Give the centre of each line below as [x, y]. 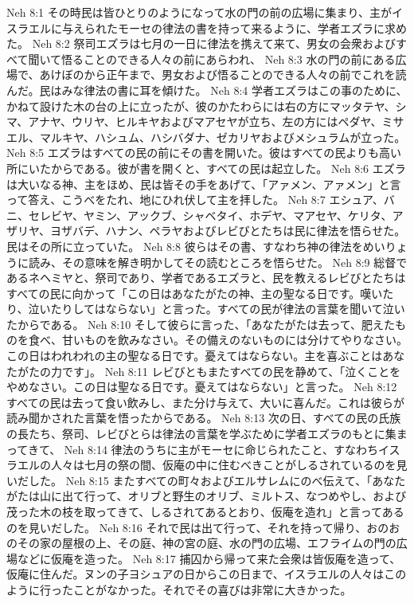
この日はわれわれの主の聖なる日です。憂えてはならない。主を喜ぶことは [195, 356]
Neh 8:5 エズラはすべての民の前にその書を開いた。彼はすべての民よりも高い [204, 153]
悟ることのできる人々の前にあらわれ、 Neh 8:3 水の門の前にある [228, 59]
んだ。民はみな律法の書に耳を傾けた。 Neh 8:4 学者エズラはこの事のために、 [207, 90]
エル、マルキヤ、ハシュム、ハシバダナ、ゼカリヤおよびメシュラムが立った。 [206, 137]
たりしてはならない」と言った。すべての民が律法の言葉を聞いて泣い [228, 309]
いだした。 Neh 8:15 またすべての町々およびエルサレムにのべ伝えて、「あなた [206, 480]
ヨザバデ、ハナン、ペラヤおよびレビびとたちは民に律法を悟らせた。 [228, 231]
